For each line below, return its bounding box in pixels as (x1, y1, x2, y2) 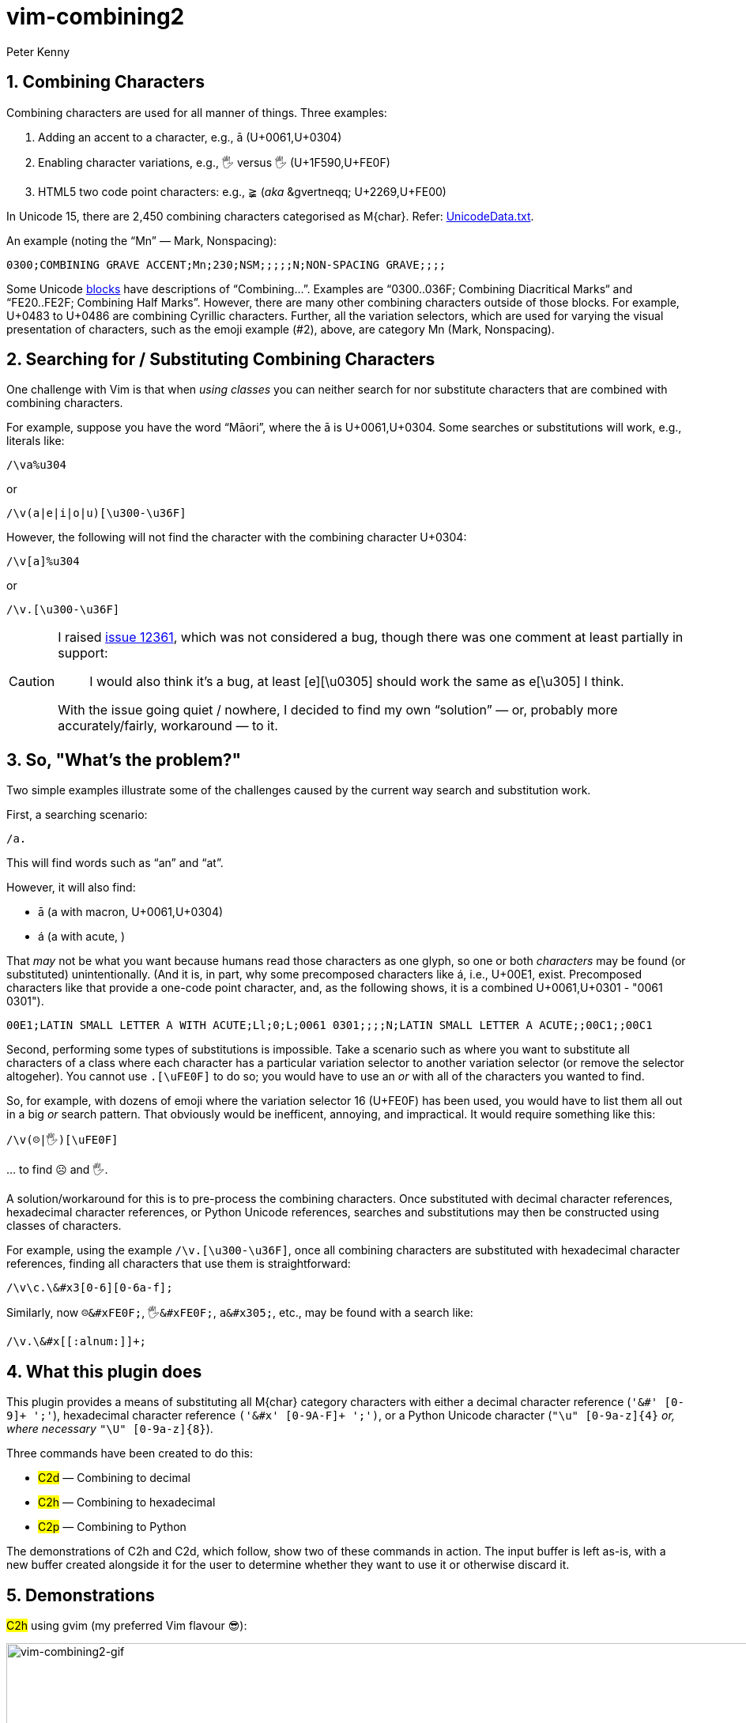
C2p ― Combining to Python (38, 1520, 186, 1534)
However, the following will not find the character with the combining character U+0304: (6, 530, 467, 545)
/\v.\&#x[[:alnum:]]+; (6, 1335, 147, 1348)
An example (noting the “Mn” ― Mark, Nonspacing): (6, 233, 277, 247)
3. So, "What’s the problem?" (6, 749, 242, 770)
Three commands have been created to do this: (6, 1446, 253, 1461)
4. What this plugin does (6, 1361, 202, 1382)
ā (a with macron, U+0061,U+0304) (38, 905, 224, 919)
